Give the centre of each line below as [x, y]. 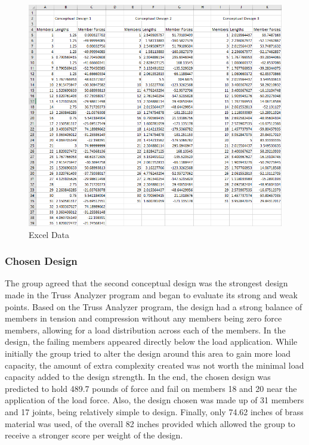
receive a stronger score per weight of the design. [94, 435]
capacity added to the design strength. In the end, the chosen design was [138, 377]
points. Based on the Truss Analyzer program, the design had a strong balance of [154, 306]
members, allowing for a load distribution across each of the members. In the [145, 330]
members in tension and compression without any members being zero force [143, 318]
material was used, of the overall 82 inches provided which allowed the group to [150, 423]
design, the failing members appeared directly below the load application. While [151, 342]
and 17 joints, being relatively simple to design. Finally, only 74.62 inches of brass [154, 412]
